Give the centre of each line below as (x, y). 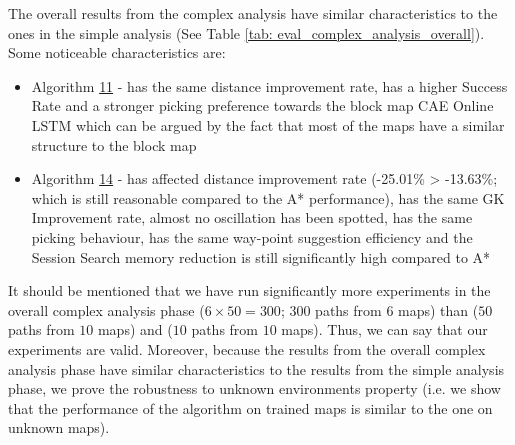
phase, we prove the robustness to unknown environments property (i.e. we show (254, 388)
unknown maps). (59, 427)
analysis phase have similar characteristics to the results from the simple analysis (256, 368)
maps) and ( (135, 329)
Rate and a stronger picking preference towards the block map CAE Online (262, 105)
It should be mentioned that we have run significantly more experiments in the (249, 290)
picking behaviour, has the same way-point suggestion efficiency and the (252, 236)
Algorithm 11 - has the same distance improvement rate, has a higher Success (269, 85)
